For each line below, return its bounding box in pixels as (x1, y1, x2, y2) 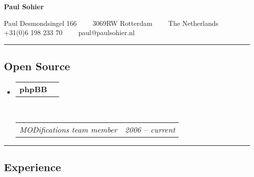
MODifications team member (19, 123, 117, 135)
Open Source (4, 59, 70, 74)
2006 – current (125, 123, 175, 135)
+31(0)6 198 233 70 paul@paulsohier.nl (4, 27, 135, 38)
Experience (4, 159, 61, 174)
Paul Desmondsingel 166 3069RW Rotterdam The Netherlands (4, 18, 218, 28)
